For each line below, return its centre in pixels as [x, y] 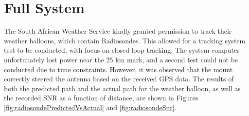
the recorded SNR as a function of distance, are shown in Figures [101, 98]
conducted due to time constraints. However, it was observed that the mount [118, 69]
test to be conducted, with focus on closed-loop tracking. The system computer [122, 50]
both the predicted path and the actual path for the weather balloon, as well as [122, 88]
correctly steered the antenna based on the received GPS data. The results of [119, 79]
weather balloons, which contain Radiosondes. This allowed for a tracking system [125, 40]
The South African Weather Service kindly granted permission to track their [118, 31]
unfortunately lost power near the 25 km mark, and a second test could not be [121, 59]
